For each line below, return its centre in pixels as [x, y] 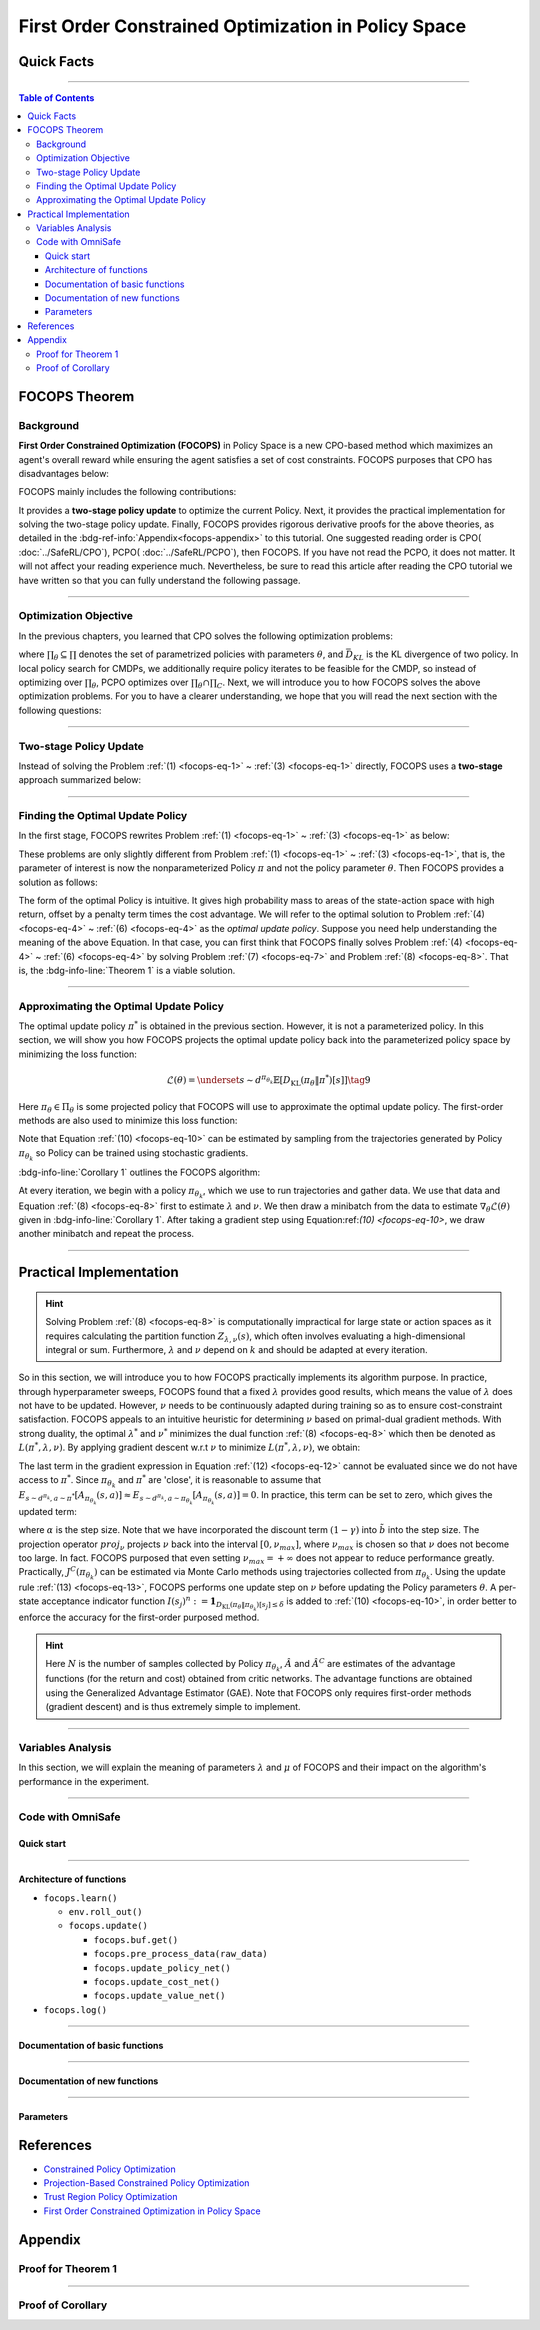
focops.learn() [81, 1898]
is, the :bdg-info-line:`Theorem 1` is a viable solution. [127, 970]
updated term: [47, 1511]
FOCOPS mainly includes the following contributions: [127, 492]
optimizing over [50, 682]
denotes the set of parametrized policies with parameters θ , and [211, 654]
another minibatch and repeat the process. [106, 1234]
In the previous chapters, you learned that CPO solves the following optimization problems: [206, 636]
